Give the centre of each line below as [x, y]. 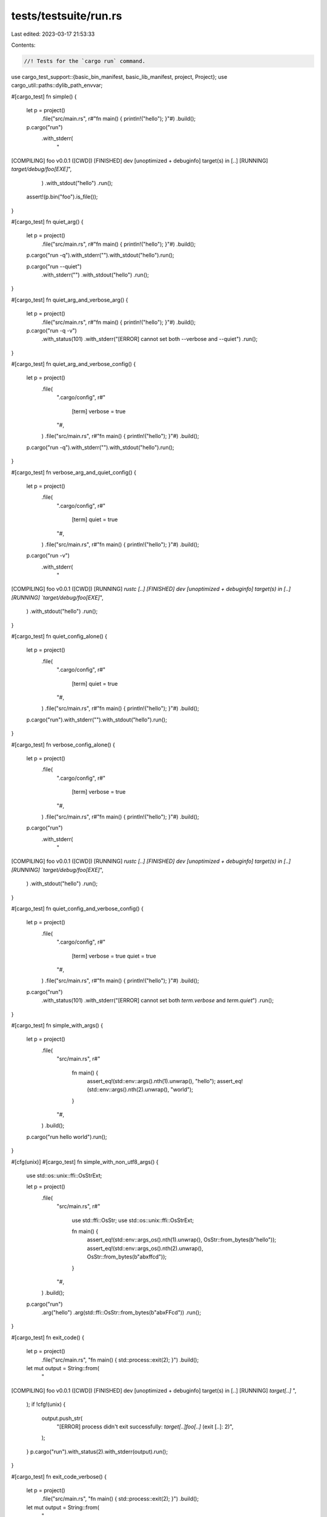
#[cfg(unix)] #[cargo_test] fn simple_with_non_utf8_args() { [85, 1161]
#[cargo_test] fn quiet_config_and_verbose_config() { [77, 909]
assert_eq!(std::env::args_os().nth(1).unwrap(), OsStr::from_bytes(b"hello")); [182, 1240]
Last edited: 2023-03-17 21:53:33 [53, 34]
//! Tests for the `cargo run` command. [84, 61]
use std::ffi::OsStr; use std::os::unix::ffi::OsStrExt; [133, 1220]
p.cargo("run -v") [48, 556]
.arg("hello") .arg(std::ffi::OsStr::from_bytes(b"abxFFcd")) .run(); [121, 1313]
